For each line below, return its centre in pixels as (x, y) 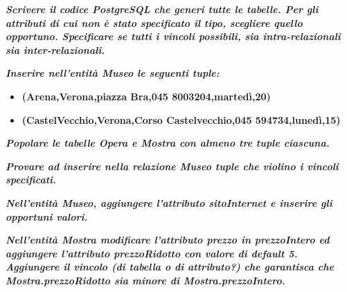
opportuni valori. (47, 216)
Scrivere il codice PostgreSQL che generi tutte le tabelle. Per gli (162, 9)
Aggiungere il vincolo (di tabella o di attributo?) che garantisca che (170, 267)
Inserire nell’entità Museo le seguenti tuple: (113, 73)
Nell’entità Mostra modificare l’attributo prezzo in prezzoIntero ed (168, 240)
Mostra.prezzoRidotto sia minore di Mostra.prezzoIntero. (145, 280)
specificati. (31, 180)
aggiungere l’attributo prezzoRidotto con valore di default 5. (152, 253)
